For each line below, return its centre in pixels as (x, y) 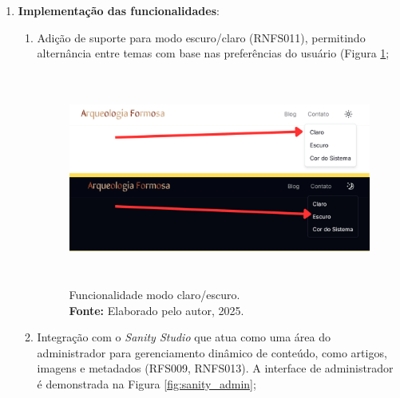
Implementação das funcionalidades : (119, 10)
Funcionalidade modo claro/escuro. (154, 294)
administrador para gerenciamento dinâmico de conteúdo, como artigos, (212, 352)
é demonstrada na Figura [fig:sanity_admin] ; (147, 383)
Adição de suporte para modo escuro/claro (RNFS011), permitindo (201, 37)
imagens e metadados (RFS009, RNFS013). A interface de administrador (215, 368)
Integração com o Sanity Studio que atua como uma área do (184, 337)
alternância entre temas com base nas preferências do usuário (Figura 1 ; (213, 53)
